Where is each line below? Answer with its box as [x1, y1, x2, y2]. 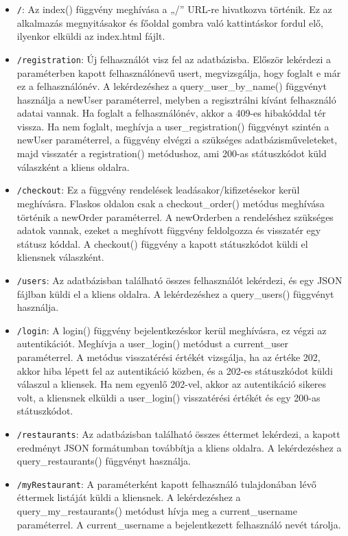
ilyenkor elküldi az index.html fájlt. [16, 29, 165, 43]
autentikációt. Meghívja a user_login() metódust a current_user [16, 336, 288, 351]
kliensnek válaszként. [16, 250, 104, 264]
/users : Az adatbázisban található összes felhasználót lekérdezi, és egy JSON [16, 272, 343, 287]
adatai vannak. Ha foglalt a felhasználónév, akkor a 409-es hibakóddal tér [16, 106, 326, 120]
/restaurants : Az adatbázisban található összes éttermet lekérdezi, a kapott [16, 426, 340, 441]
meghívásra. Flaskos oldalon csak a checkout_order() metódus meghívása [16, 196, 325, 210]
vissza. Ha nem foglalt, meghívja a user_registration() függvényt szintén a [16, 119, 329, 133]
